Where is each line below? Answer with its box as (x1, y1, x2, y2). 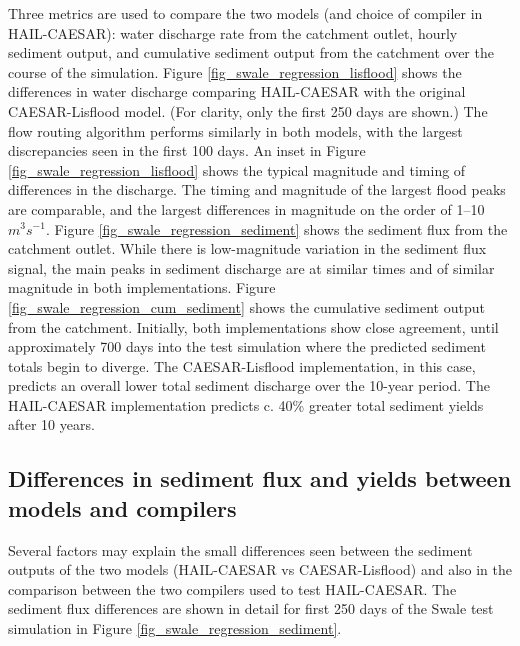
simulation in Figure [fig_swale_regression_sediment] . (8, 618, 342, 639)
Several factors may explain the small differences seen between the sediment (8, 539, 473, 560)
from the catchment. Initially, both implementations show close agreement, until (8, 316, 499, 337)
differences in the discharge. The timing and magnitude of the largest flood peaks (8, 179, 506, 200)
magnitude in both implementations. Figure (8, 277, 276, 298)
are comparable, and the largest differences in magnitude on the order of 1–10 (8, 198, 485, 219)
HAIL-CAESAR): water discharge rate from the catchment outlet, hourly (8, 22, 458, 43)
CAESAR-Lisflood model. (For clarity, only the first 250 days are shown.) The (8, 100, 488, 121)
